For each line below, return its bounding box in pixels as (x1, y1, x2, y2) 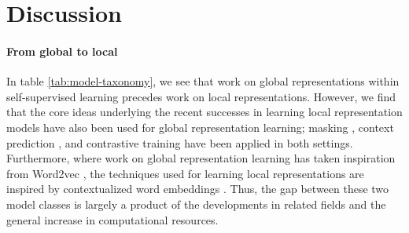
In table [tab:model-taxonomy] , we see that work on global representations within (6, 73, 400, 89)
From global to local (6, 42, 118, 59)
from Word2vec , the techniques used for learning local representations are (6, 165, 364, 181)
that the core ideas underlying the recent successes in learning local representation (6, 104, 403, 120)
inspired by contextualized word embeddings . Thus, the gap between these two (6, 180, 389, 197)
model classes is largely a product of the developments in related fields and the (6, 195, 386, 212)
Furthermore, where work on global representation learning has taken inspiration (6, 150, 396, 166)
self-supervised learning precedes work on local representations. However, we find (6, 88, 396, 104)
